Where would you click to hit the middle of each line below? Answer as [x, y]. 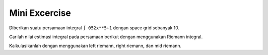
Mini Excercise [40, 13]
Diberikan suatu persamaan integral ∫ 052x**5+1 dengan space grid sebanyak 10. [94, 28]
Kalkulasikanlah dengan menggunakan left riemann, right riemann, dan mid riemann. [95, 46]
